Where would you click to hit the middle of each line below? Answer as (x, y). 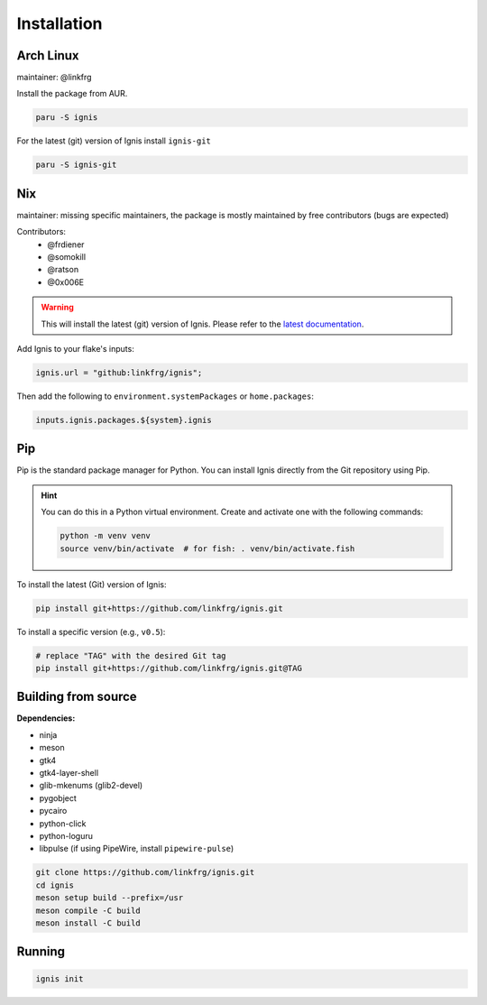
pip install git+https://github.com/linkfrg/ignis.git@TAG (169, 668)
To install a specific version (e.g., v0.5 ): (91, 632)
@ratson (63, 270)
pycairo (53, 811)
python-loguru (66, 835)
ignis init (60, 978)
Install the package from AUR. (72, 94)
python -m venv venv (105, 536)
